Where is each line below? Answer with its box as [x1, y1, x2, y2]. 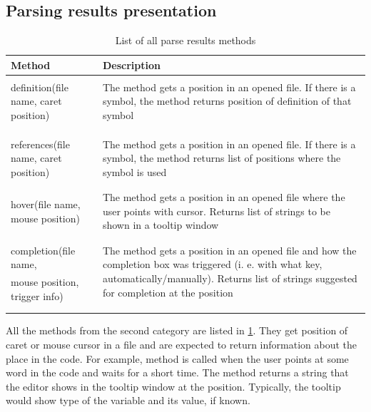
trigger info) [11, 288, 63, 303]
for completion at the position [102, 284, 233, 299]
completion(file [11, 242, 76, 257]
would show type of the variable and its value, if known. [6, 393, 250, 408]
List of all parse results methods [115, 33, 256, 48]
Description [102, 57, 161, 72]
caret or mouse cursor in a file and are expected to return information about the [6, 336, 357, 351]
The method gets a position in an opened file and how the [102, 242, 357, 257]
